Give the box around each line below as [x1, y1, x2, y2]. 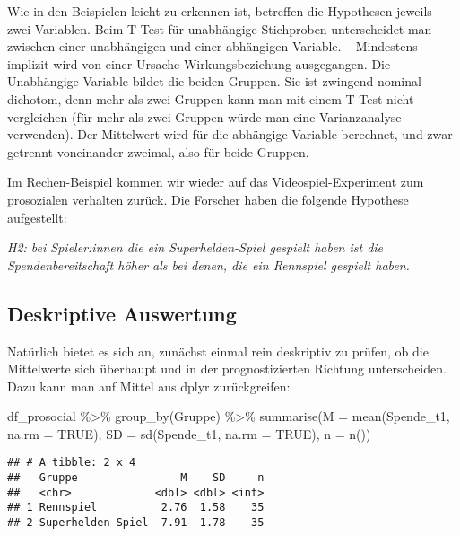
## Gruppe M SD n [7, 471, 265, 485]
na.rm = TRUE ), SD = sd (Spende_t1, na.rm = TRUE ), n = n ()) [7, 424, 371, 443]
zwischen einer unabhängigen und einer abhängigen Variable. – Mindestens [7, 37, 418, 56]
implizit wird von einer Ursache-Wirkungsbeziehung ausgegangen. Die [7, 54, 391, 73]
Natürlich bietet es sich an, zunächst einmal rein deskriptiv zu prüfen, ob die [7, 341, 429, 360]
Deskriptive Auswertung [7, 299, 237, 327]
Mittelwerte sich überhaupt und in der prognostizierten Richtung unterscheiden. [7, 359, 447, 378]
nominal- [377, 72, 426, 91]
